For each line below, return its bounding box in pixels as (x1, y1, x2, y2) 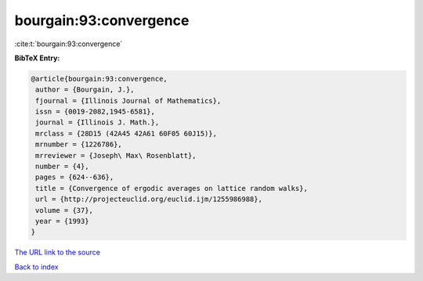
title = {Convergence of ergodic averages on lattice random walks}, (35, 184, 309, 193)
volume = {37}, (35, 206, 94, 214)
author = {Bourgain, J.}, (35, 85, 135, 94)
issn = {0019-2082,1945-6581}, (35, 107, 156, 117)
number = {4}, (35, 162, 89, 171)
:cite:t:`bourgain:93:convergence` (14, 39, 123, 49)
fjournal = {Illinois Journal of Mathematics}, (35, 96, 222, 105)
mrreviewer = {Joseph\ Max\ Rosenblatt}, (35, 151, 197, 160)
